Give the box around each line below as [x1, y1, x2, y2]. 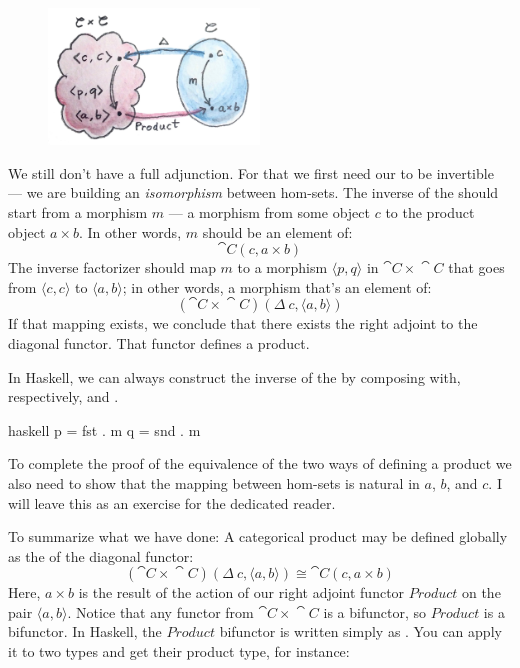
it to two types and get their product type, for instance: [8, 641, 350, 662]
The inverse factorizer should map [8, 257, 216, 278]
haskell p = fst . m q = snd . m [8, 419, 201, 440]
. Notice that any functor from [67, 601, 254, 622]
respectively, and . [8, 386, 119, 407]
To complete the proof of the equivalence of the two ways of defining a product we [8, 453, 512, 474]
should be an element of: [202, 221, 353, 242]
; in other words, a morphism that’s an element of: [122, 276, 432, 297]
